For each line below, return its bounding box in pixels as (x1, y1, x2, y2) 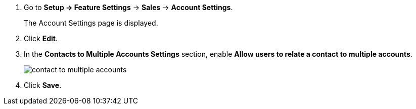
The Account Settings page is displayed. (24, 19, 158, 27)
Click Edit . (24, 34, 58, 43)
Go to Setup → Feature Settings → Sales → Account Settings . (24, 3, 233, 12)
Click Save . (24, 81, 62, 89)
